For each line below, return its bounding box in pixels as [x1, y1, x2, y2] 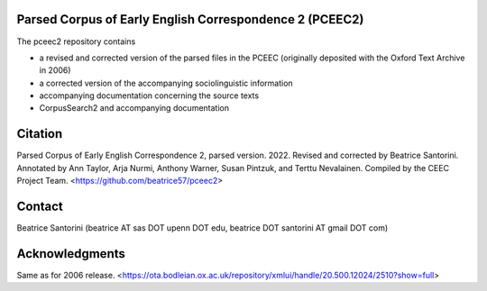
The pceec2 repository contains [16, 36, 136, 47]
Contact [16, 198, 63, 214]
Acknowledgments [16, 246, 126, 261]
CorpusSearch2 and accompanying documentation [39, 103, 230, 114]
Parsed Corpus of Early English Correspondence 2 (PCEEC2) [16, 12, 364, 27]
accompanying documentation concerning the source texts [39, 90, 260, 101]
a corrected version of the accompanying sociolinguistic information [39, 77, 293, 88]
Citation [16, 126, 63, 141]
